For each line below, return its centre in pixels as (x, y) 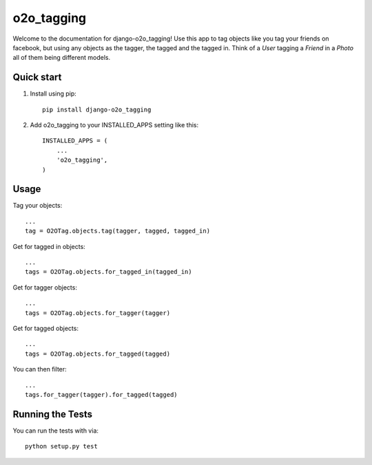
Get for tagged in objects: (49, 246)
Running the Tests (53, 414)
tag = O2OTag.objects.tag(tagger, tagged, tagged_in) (117, 231)
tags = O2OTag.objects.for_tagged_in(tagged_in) (108, 272)
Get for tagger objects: (45, 287)
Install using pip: (53, 94)
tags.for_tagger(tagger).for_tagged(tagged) (102, 394)
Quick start (37, 77)
